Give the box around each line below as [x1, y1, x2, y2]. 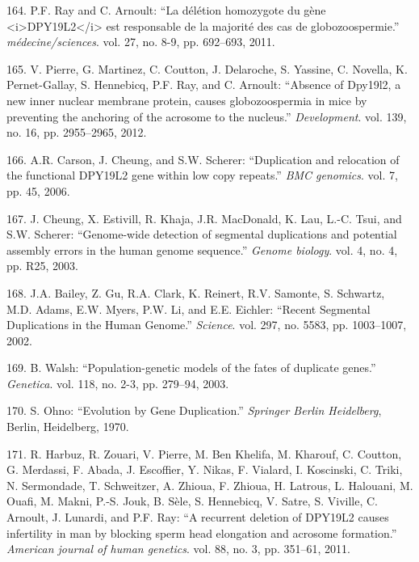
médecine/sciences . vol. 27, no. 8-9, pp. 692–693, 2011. [6, 33, 275, 50]
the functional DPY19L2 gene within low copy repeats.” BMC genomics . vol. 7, [6, 167, 398, 184]
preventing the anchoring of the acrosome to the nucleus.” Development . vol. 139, [6, 108, 407, 125]
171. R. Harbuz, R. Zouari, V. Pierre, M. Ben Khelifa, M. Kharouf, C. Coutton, [6, 445, 402, 462]
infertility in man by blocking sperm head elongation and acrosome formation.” [6, 524, 397, 541]
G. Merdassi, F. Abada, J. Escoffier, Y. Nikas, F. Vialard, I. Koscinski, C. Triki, [6, 461, 403, 478]
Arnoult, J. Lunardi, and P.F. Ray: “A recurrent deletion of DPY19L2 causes [6, 509, 389, 526]
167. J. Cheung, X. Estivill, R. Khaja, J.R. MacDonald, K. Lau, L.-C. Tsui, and [6, 209, 402, 226]
